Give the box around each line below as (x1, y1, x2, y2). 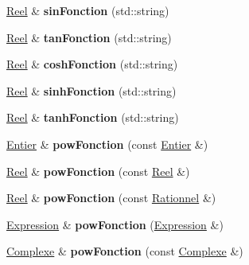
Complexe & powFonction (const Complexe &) (6, 243, 243, 259)
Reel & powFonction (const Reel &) (6, 162, 190, 179)
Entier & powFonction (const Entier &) (6, 135, 208, 152)
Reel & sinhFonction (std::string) (6, 82, 177, 99)
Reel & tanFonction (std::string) (6, 29, 172, 45)
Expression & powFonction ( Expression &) (6, 216, 224, 232)
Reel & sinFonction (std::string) (6, 2, 169, 18)
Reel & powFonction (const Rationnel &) (6, 189, 216, 206)
